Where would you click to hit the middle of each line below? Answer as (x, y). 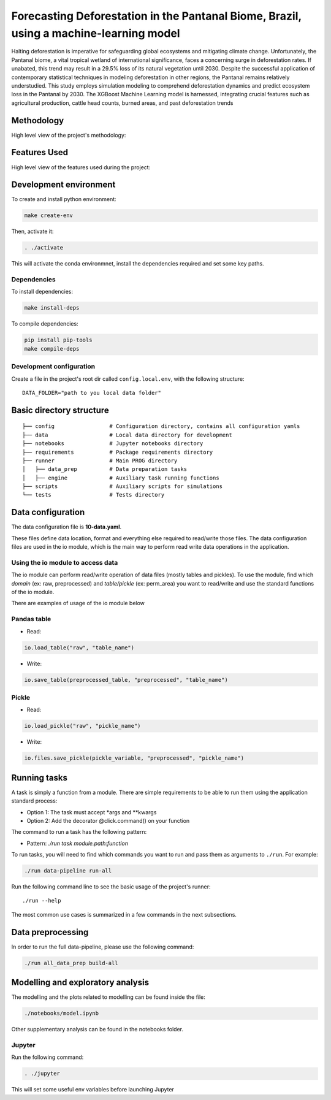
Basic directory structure (60, 410)
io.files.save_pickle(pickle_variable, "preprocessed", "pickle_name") (134, 758)
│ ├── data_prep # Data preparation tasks (105, 469)
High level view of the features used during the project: (81, 167)
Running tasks (39, 778)
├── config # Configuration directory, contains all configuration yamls (161, 426)
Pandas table (31, 619)
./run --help (42, 901)
